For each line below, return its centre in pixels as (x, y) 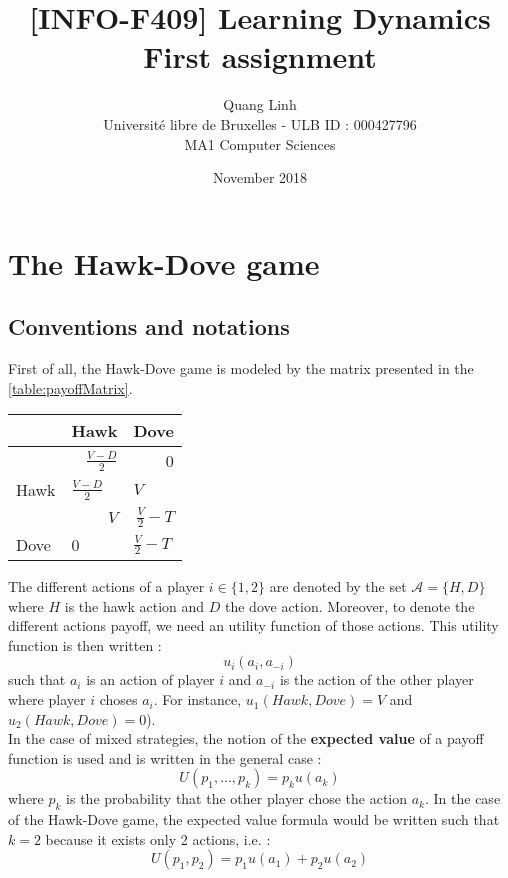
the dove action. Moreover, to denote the (350, 605)
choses (118, 699)
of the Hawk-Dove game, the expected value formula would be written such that (254, 819)
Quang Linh (260, 104)
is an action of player (150, 679)
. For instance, (197, 699)
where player (47, 699)
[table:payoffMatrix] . (70, 387)
